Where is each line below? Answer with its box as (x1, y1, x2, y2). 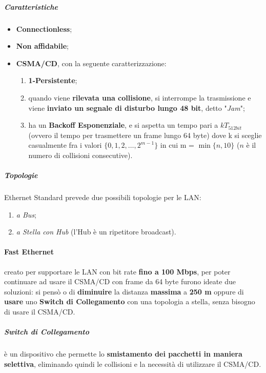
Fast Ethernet (4, 246, 54, 257)
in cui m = (160, 140, 194, 150)
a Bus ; (16, 209, 36, 220)
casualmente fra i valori (28, 140, 102, 150)
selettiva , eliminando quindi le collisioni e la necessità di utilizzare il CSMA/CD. (4, 358, 261, 369)
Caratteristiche (4, 1, 58, 12)
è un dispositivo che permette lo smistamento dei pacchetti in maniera (4, 348, 242, 359)
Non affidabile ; (16, 41, 69, 51)
